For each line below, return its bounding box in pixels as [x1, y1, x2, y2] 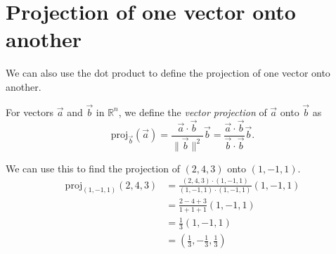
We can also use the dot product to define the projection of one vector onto [6, 65, 330, 80]
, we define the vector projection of [118, 104, 267, 119]
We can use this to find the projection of [6, 160, 180, 175]
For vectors [6, 104, 54, 119]
